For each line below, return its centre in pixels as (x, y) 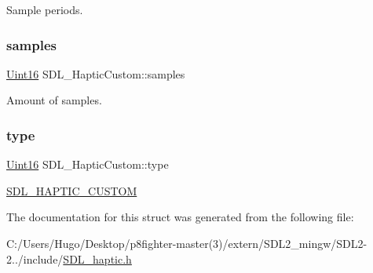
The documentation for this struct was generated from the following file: (180, 217)
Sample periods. (45, 9)
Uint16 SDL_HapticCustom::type (88, 164)
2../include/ (35, 258)
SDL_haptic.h (97, 258)
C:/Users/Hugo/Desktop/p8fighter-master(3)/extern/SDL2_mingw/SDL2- (187, 243)
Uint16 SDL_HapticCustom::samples (96, 73)
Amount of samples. (54, 100)
